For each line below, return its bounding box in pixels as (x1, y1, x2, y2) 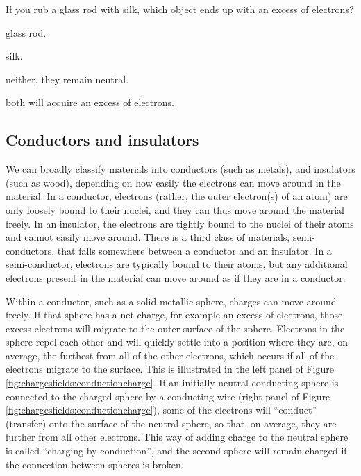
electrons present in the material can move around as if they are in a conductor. (6, 270, 346, 284)
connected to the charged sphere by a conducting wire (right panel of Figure (6, 389, 330, 403)
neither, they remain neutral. (6, 71, 129, 86)
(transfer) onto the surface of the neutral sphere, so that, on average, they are (6, 416, 337, 430)
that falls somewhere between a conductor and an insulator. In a (57, 243, 332, 257)
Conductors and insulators (6, 129, 199, 151)
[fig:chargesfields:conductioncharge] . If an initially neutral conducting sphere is (6, 375, 339, 390)
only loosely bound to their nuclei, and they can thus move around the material (6, 202, 344, 216)
